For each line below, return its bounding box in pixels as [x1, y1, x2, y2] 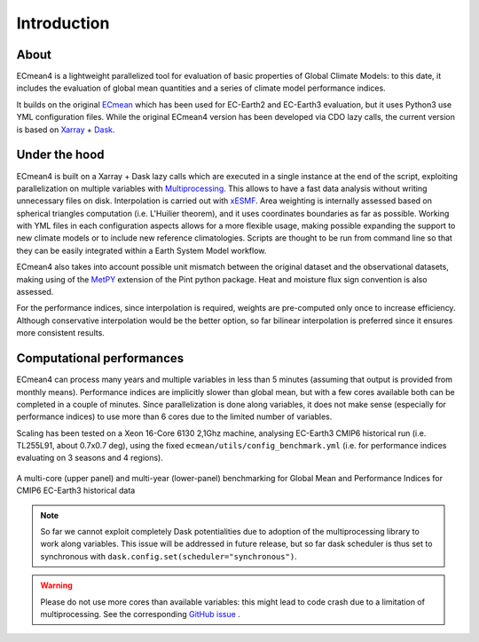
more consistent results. [16, 328, 106, 338]
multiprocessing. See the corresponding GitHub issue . [40, 608, 241, 619]
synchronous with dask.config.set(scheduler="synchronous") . [40, 551, 297, 561]
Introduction [16, 13, 110, 33]
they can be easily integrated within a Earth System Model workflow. [16, 245, 267, 256]
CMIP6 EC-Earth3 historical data [16, 485, 136, 496]
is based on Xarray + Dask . [16, 124, 115, 135]
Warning [40, 580, 73, 590]
